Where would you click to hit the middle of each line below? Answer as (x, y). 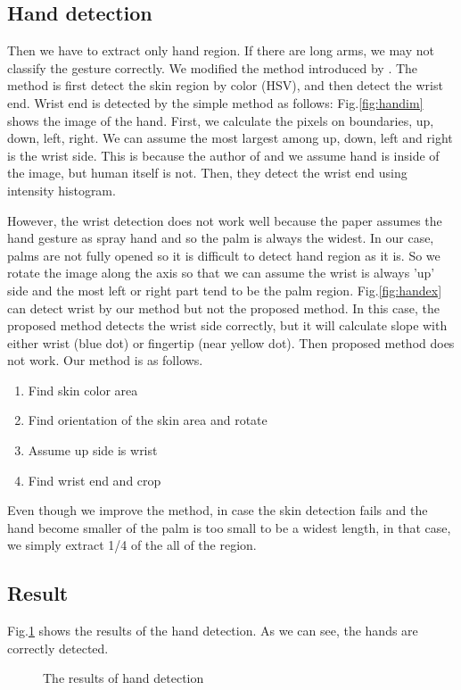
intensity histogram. (62, 190)
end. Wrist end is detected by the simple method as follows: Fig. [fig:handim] (215, 102)
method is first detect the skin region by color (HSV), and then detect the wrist (225, 85)
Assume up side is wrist (93, 450)
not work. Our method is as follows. (105, 360)
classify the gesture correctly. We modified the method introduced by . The (213, 67)
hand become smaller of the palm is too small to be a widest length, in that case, (229, 527)
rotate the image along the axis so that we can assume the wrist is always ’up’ (221, 273)
